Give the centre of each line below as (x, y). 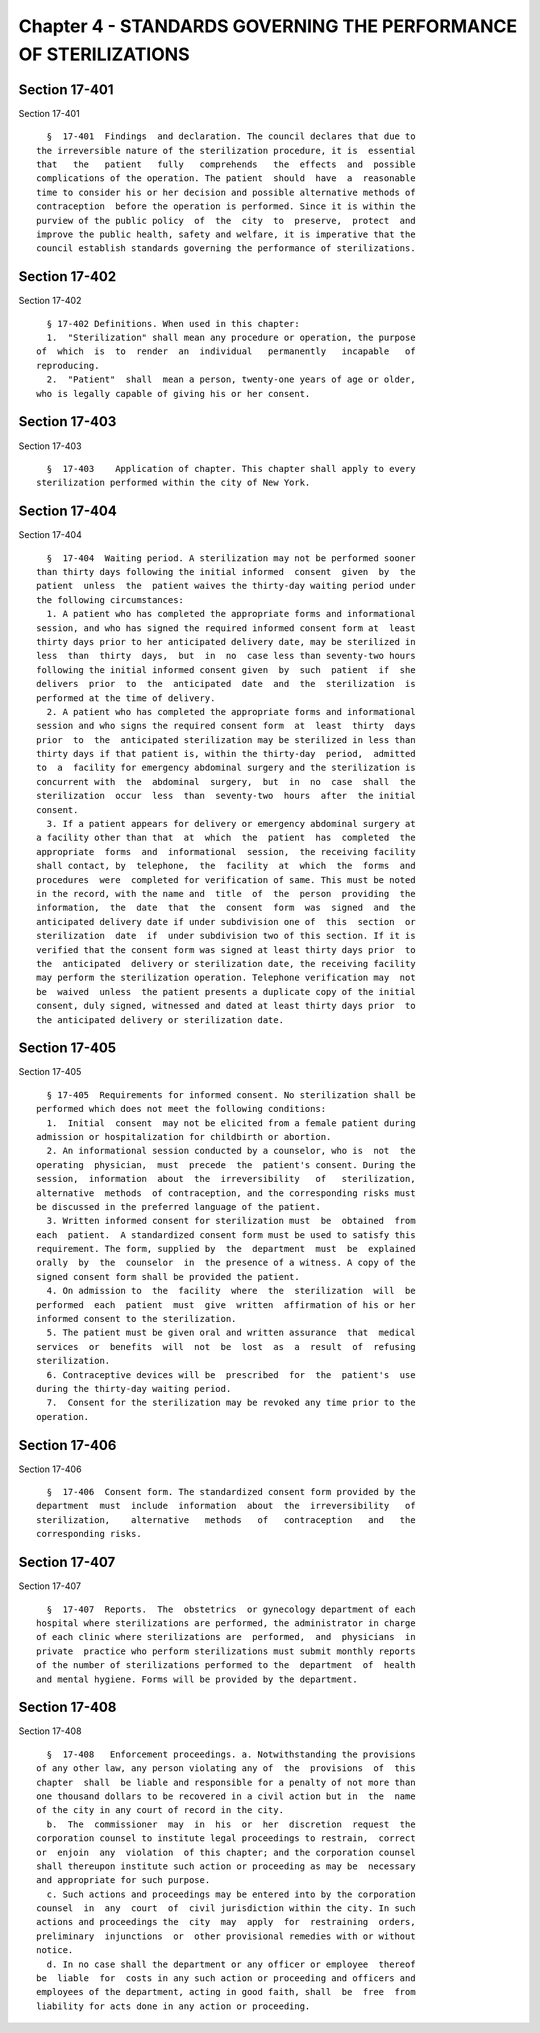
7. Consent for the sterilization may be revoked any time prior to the (231, 1403)
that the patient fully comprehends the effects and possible (226, 164)
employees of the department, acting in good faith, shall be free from (226, 1992)
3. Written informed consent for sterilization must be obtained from (231, 1221)
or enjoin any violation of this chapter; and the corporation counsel (226, 1852)
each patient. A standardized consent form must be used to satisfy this (226, 1234)
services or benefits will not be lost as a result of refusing (226, 1346)
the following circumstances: (110, 599)
